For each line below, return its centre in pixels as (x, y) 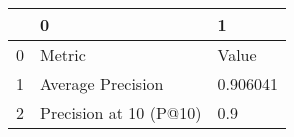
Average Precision (102, 83)
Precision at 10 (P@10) (121, 112)
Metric (63, 54)
